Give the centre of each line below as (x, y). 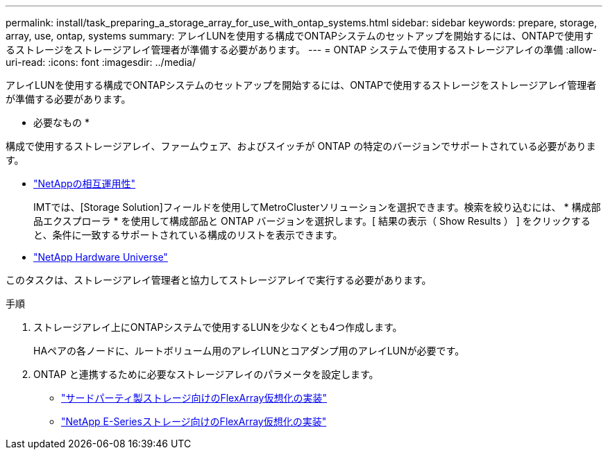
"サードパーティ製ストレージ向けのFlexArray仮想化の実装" (194, 398)
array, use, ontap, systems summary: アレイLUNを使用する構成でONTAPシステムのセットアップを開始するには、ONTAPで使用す (300, 36)
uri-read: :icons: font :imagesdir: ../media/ (101, 62)
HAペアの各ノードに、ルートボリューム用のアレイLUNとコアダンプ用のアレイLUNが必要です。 (249, 351)
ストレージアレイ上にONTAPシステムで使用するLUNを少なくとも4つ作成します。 (218, 327)
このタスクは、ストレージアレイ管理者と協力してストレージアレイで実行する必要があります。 (219, 280)
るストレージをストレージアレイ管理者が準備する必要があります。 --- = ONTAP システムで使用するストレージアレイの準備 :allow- (302, 50)
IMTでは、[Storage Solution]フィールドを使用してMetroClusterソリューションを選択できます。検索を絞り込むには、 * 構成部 (317, 207)
